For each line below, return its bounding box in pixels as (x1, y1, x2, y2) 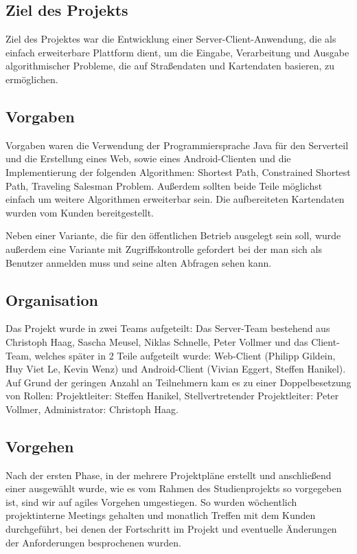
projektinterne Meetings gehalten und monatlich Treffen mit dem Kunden (5, 508, 316, 522)
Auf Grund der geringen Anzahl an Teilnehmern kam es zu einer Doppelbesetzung (5, 375, 352, 389)
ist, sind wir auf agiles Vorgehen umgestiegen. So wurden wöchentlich (5, 494, 297, 509)
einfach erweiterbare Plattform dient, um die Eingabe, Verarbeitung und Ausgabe (5, 45, 349, 59)
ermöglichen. (5, 71, 58, 86)
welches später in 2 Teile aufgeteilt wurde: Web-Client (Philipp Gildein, (34, 348, 336, 362)
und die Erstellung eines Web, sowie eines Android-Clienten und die (5, 151, 291, 166)
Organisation (5, 289, 98, 310)
